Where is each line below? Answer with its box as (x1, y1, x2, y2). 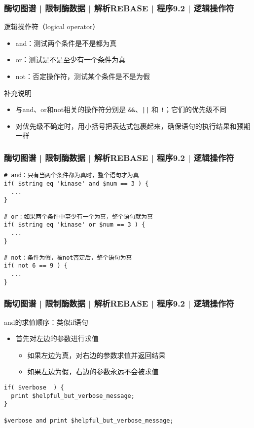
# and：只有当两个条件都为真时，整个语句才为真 (4, 172, 139, 179)
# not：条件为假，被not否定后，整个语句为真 (4, 254, 132, 261)
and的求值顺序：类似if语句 (4, 316, 88, 327)
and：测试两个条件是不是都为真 (15, 38, 117, 48)
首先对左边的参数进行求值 (15, 333, 99, 344)
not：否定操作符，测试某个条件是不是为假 (15, 71, 150, 81)
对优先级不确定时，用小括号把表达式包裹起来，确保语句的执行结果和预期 (15, 120, 251, 131)
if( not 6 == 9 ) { (4, 262, 68, 270)
